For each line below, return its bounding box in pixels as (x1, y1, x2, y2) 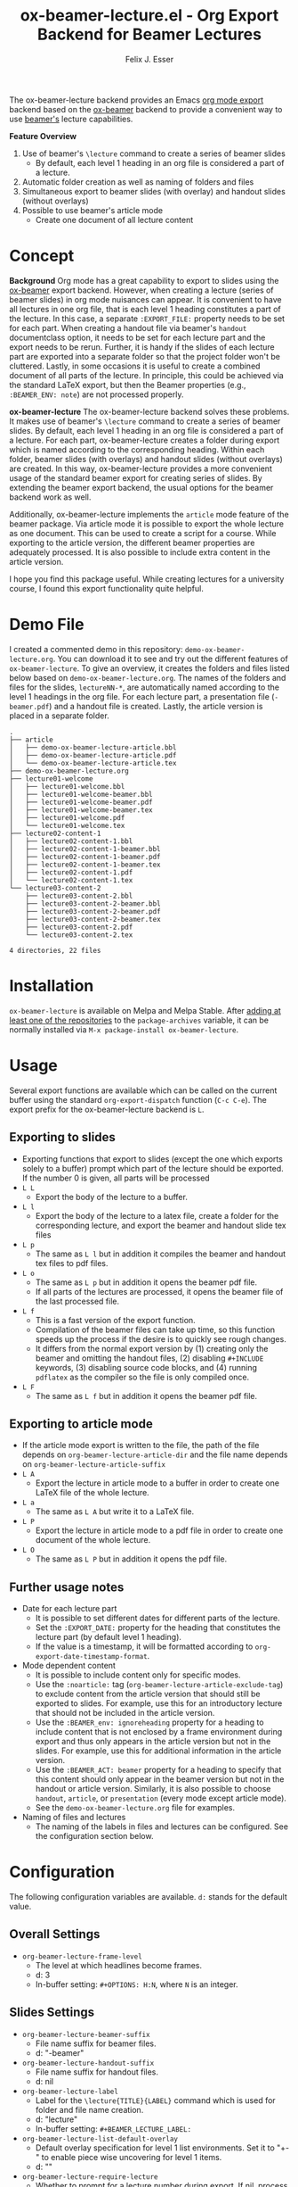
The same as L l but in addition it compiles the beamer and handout (35, 1248, 286, 1259)
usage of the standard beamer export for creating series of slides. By (9, 472, 262, 483)
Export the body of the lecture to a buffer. (35, 1191, 189, 1202)
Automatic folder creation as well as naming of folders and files (21, 176, 254, 187)
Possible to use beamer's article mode (21, 204, 163, 215)
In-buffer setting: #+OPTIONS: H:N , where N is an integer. (35, 1978, 238, 1990)
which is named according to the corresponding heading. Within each (9, 443, 265, 455)
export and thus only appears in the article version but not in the (35, 1736, 271, 1747)
